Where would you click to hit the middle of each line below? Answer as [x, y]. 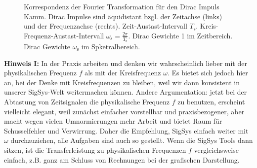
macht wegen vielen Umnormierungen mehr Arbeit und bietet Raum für [113, 121]
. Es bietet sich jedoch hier [208, 73]
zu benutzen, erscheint [211, 101]
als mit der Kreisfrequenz [123, 73]
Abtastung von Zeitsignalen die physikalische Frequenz [87, 101]
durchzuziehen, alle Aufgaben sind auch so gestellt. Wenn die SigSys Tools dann [132, 140]
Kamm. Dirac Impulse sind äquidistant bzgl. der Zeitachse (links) [123, 16]
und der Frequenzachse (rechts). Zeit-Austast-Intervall [106, 26]
